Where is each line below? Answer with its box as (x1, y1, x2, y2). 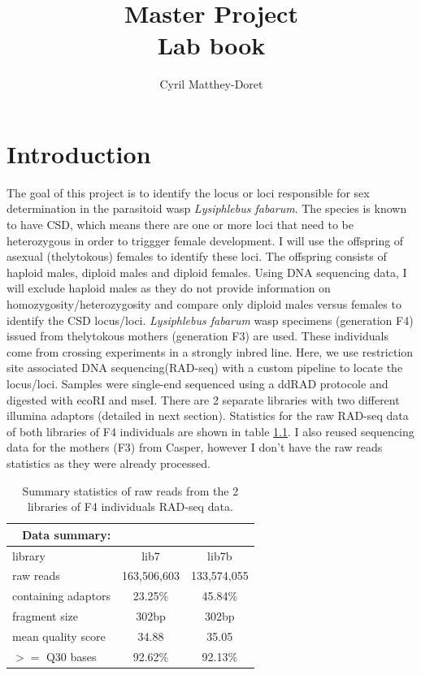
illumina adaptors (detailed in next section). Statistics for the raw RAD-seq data (7, 407, 409, 424)
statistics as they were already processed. (7, 454, 210, 471)
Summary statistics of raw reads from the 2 (22, 482, 239, 499)
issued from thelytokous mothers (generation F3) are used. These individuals (7, 327, 388, 344)
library (12, 547, 46, 564)
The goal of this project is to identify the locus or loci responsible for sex (7, 184, 370, 201)
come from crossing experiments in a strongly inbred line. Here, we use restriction (7, 343, 414, 360)
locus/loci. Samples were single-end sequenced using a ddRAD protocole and (7, 374, 388, 392)
